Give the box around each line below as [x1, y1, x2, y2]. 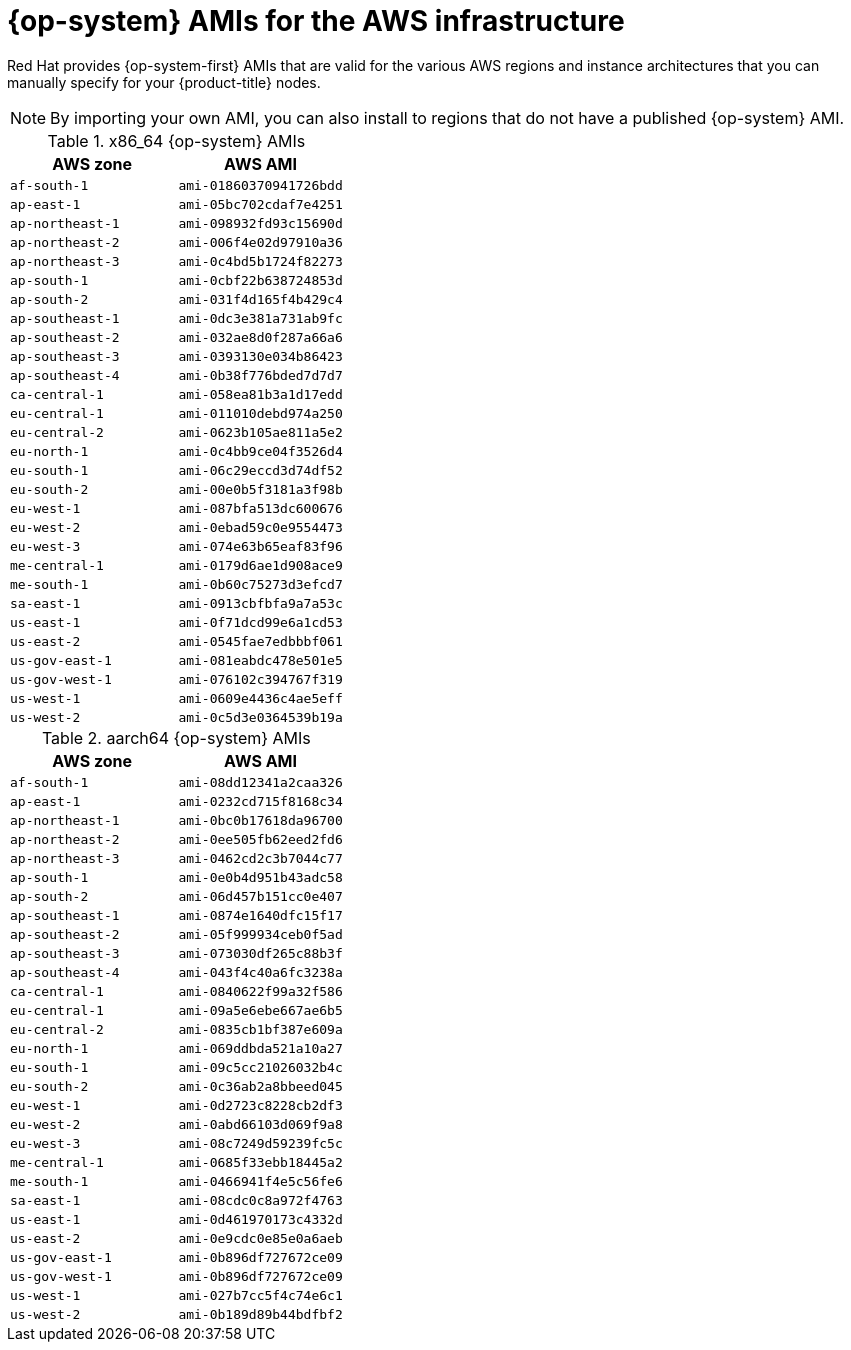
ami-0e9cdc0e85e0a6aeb [178, 1230, 343, 1246]
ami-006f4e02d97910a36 [178, 234, 343, 250]
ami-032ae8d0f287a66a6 [178, 329, 343, 345]
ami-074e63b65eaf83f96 [178, 538, 343, 554]
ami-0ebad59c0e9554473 [178, 519, 343, 535]
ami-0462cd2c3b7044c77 [178, 850, 343, 866]
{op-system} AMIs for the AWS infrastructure [7, 4, 625, 38]
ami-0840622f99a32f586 [178, 983, 343, 999]
